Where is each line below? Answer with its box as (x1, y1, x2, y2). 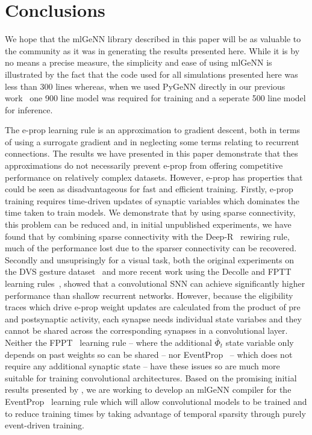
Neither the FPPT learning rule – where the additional (5, 336, 212, 348)
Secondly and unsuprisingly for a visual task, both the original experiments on (5, 253, 295, 266)
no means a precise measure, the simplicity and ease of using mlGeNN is (5, 56, 272, 69)
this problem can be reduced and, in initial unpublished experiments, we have (5, 218, 292, 231)
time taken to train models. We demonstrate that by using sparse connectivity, (5, 206, 296, 219)
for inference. (5, 103, 53, 116)
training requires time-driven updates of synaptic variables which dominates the (5, 194, 300, 207)
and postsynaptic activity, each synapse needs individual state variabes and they (5, 312, 302, 325)
